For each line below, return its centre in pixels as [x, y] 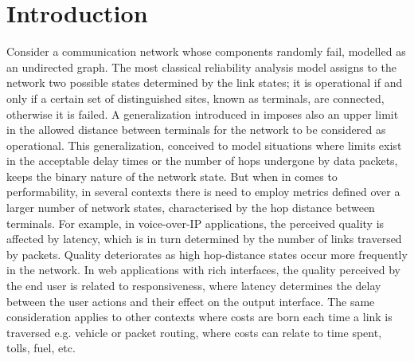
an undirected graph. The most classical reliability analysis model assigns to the [201, 67]
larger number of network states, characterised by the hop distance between [191, 208]
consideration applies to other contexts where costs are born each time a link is [199, 317]
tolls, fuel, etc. [41, 348]
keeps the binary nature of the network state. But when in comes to [172, 176]
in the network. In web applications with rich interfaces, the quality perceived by [203, 270]
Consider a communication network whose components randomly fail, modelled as [206, 51]
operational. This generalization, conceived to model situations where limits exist [204, 145]
